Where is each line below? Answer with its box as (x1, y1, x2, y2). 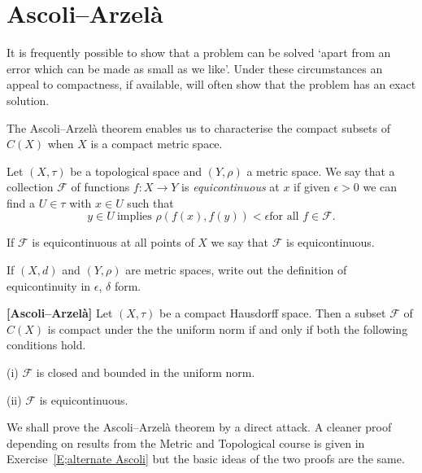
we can (363, 178, 398, 195)
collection (7, 178, 54, 195)
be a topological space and (70, 162, 202, 179)
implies (116, 211, 152, 223)
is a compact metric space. (90, 135, 223, 152)
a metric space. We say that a (246, 162, 395, 179)
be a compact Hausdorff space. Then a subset (159, 304, 386, 322)
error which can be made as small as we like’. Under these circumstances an (7, 59, 383, 77)
